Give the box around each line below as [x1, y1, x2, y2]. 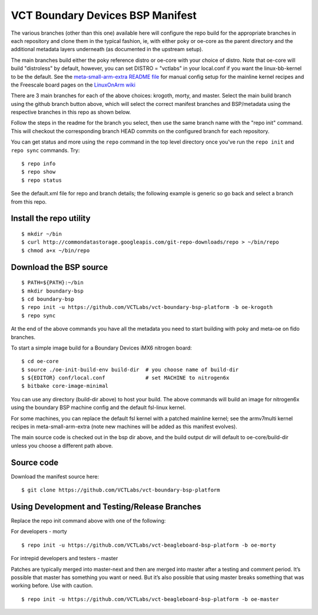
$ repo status [21, 177, 62, 184]
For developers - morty [11, 528, 67, 535]
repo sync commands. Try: [11, 147, 80, 154]
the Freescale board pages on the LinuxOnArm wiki [11, 81, 135, 88]
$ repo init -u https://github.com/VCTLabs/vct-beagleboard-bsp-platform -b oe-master [21, 596, 279, 603]
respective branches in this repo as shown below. [11, 109, 131, 116]
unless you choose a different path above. [11, 442, 113, 449]
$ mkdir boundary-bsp [21, 287, 84, 294]
